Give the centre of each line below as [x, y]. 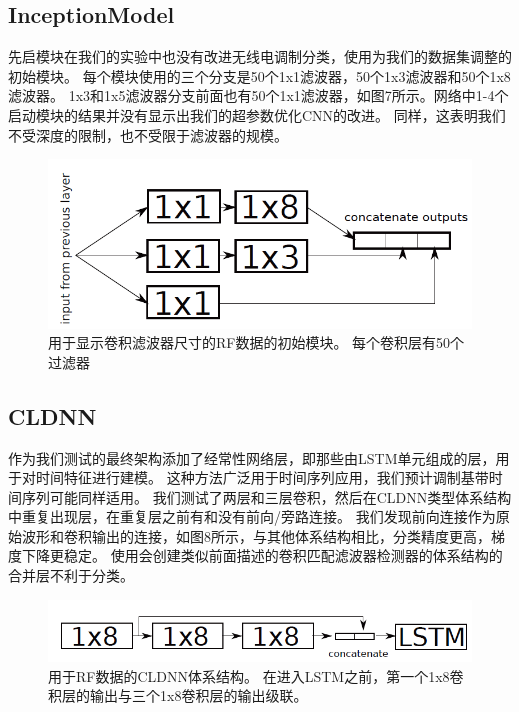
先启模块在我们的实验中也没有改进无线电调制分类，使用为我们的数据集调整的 [260, 56]
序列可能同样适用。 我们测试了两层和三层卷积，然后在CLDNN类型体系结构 [266, 496]
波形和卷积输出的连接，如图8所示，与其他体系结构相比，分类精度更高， [256, 535]
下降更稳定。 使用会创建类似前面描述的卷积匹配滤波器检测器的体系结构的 [262, 555]
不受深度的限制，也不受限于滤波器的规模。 [148, 134]
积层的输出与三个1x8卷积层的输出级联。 [178, 695]
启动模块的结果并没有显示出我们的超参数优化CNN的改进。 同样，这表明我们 [257, 114]
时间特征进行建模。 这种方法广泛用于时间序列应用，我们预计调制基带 [262, 477]
